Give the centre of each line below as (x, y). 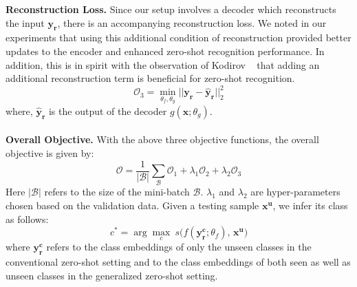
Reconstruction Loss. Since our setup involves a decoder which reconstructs (171, 9)
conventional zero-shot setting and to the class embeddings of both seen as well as (178, 262)
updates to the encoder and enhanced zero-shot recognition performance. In (165, 51)
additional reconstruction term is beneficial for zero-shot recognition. (150, 78)
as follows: (27, 219)
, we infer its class (310, 205)
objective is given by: (50, 153)
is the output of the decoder (108, 110)
